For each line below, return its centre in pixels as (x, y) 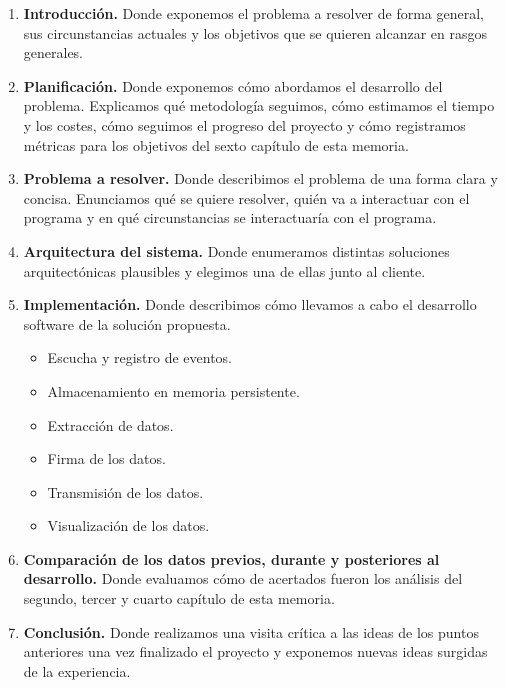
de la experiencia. (77, 670)
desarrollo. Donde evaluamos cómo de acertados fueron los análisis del (243, 578)
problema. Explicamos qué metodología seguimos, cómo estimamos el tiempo (259, 105)
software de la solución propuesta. (127, 323)
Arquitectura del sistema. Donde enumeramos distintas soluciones (236, 250)
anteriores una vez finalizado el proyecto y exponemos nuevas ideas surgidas (255, 651)
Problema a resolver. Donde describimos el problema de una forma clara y (260, 178)
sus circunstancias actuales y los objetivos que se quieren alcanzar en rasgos (255, 32)
